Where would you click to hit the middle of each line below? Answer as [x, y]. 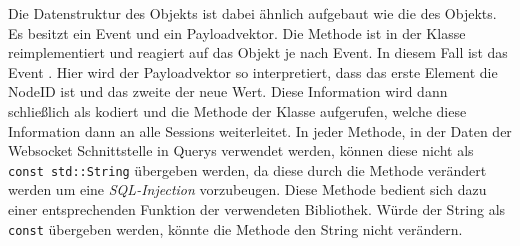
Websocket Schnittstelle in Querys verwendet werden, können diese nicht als [241, 150]
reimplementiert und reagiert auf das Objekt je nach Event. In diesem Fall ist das [258, 52]
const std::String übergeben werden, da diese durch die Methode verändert [247, 169]
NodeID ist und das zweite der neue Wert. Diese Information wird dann [228, 91]
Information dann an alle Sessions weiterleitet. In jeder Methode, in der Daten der [260, 130]
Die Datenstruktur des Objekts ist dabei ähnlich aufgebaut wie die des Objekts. [252, 13]
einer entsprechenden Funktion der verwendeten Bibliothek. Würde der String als [257, 209]
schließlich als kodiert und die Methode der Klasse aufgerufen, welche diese [237, 110]
